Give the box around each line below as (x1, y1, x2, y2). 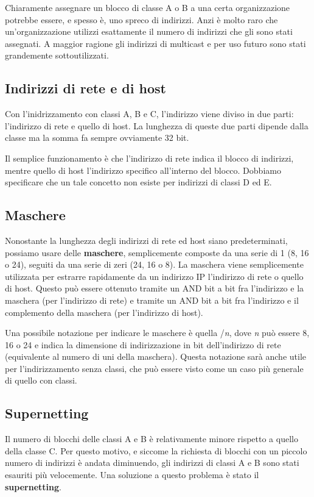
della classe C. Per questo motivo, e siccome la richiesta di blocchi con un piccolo (5, 444, 307, 457)
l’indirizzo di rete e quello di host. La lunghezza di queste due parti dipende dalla (5, 119, 309, 132)
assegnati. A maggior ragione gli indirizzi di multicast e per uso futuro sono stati (5, 37, 306, 49)
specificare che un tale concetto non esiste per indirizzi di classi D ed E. (5, 176, 272, 188)
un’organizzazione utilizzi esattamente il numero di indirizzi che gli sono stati (5, 25, 293, 38)
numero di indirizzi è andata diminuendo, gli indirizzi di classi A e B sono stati (5, 456, 299, 469)
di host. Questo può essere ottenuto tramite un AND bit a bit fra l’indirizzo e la (5, 282, 304, 295)
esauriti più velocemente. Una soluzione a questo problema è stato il (5, 468, 259, 481)
